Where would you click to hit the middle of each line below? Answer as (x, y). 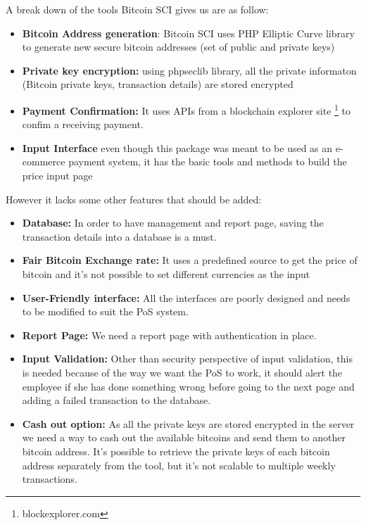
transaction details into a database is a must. (119, 236)
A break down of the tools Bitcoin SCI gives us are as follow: (137, 9)
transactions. (50, 479)
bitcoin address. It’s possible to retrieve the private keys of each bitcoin (176, 451)
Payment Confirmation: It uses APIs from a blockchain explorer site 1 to (186, 109)
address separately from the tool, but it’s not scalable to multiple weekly (179, 465)
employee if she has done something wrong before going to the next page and (188, 386)
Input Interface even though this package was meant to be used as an (177, 147)
